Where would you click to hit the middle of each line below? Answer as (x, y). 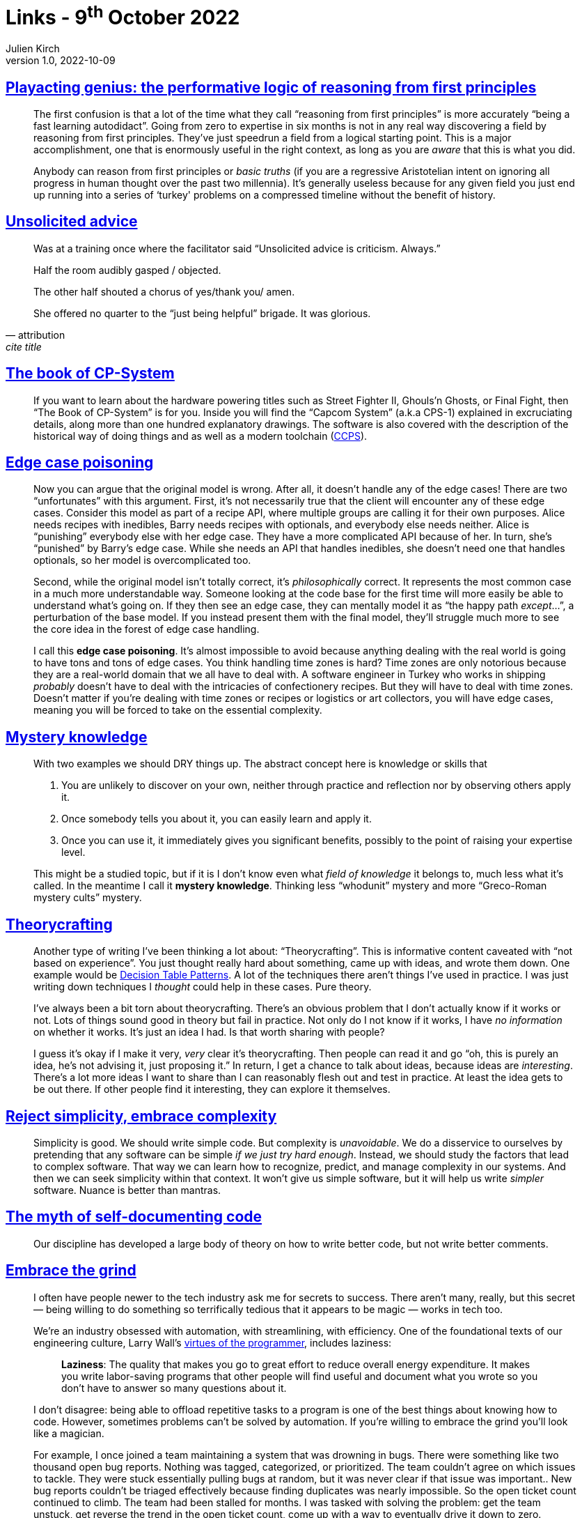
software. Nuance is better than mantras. (127, 1190)
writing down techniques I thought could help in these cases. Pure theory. (203, 987)
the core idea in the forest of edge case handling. (147, 629)
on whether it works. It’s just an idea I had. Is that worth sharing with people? (209, 1032)
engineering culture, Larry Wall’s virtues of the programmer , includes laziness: (213, 1342)
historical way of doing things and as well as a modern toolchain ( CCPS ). (200, 436)
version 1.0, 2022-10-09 (61, 61)
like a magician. (69, 1433)
